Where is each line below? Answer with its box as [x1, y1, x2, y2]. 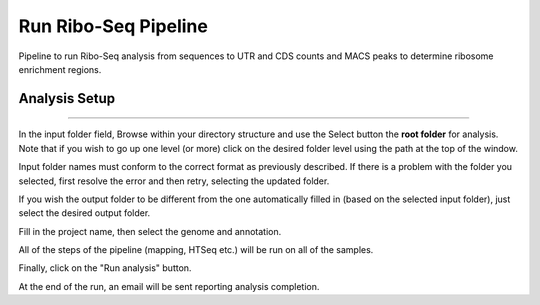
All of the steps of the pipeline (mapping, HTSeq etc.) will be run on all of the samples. [18, 244, 374, 256]
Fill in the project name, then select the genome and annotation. [18, 225, 282, 237]
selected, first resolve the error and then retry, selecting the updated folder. [18, 175, 330, 187]
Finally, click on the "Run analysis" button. [18, 262, 192, 274]
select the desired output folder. [18, 207, 151, 219]
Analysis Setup [18, 90, 115, 107]
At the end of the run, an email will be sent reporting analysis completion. [18, 280, 320, 292]
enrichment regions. [18, 63, 102, 75]
